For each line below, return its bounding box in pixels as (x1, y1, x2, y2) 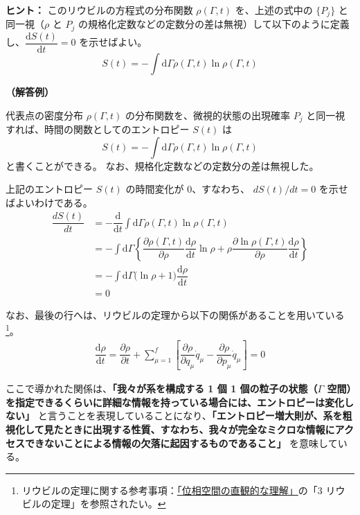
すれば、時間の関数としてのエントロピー (6, 122, 190, 137)
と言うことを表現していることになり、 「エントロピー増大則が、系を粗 (37, 408, 352, 423)
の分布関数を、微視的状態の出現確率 (125, 107, 290, 122)
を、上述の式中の (235, 3, 313, 17)
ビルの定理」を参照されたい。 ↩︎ (21, 496, 166, 511)
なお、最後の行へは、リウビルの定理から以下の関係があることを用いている (6, 307, 345, 322)
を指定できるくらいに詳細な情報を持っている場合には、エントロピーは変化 (6, 394, 345, 409)
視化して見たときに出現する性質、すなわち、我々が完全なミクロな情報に (6, 422, 335, 437)
